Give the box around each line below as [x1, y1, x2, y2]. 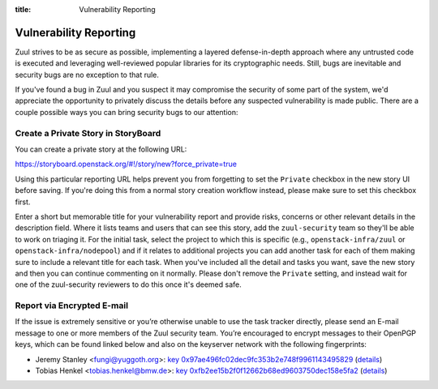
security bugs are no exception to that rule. [15, 70, 160, 79]
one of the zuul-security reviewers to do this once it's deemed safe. [15, 280, 243, 289]
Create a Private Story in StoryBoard [15, 127, 161, 139]
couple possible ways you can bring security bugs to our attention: [15, 107, 238, 117]
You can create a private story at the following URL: [15, 144, 187, 154]
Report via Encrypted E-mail [15, 300, 129, 311]
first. [15, 197, 31, 207]
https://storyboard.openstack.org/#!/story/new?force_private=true [15, 159, 237, 169]
